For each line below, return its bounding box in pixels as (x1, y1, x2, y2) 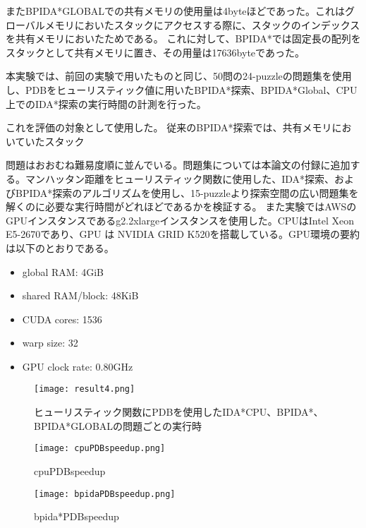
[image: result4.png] (34, 384, 135, 395)
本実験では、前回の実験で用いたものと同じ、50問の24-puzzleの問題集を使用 (6, 68, 352, 83)
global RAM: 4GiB (22, 264, 104, 279)
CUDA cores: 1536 (22, 311, 102, 326)
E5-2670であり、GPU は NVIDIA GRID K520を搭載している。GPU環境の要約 (6, 227, 360, 241)
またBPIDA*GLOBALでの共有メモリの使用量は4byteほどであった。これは (6, 4, 346, 18)
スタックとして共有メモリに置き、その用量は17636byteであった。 (6, 44, 305, 59)
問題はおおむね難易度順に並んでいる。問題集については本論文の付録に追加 (6, 157, 350, 172)
